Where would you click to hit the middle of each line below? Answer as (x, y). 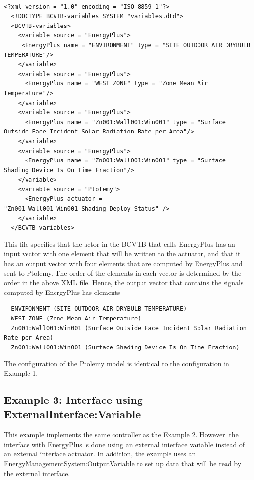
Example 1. (21, 373)
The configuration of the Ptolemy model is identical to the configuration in (117, 363)
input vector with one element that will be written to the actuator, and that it (122, 253)
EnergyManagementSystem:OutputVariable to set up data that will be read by (123, 463)
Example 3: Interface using (73, 399)
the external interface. (37, 473)
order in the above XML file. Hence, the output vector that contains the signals (124, 282)
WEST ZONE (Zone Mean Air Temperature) (76, 319)
